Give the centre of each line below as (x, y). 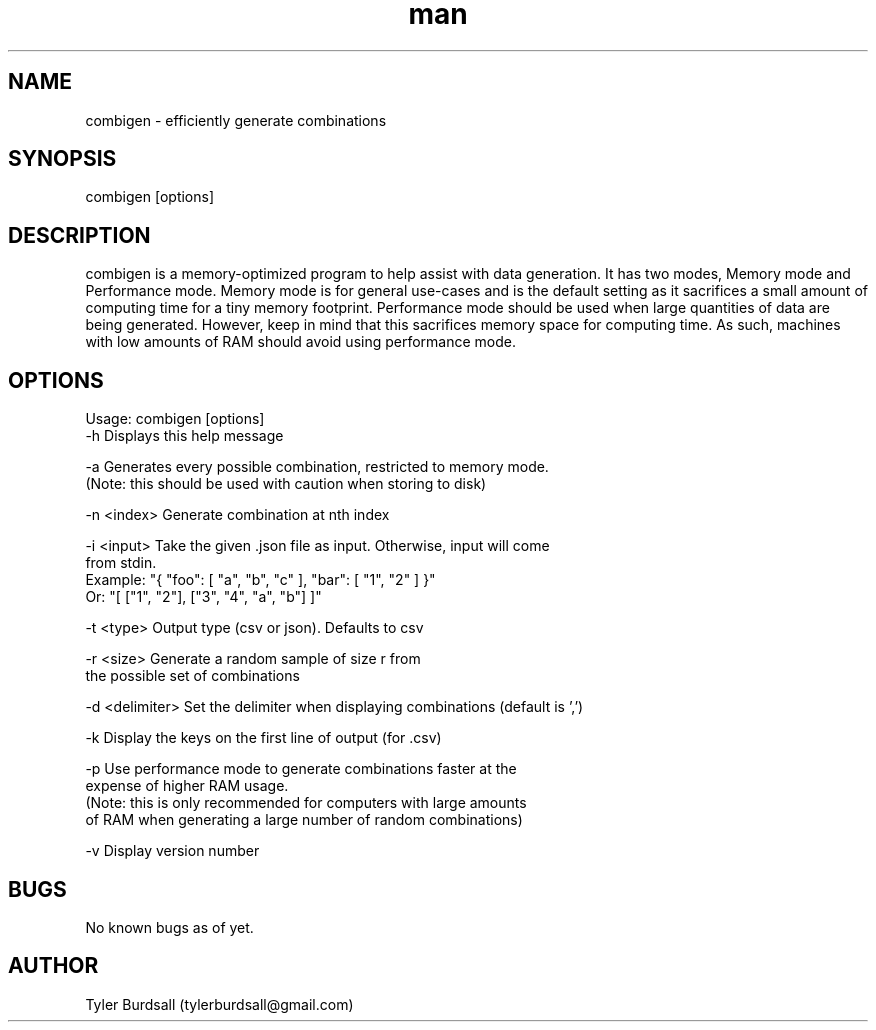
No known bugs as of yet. (169, 927)
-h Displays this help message (184, 436)
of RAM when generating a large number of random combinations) (304, 820)
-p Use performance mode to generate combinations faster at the (301, 769)
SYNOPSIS (62, 159)
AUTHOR (53, 966)
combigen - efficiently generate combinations (236, 120)
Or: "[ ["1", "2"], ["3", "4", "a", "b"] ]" (203, 597)
